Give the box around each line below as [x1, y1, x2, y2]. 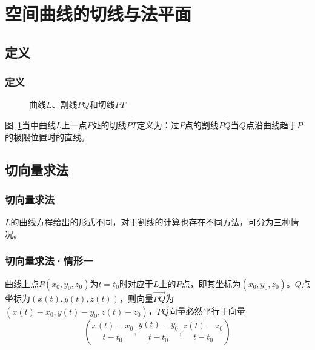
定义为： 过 [136, 118, 179, 131]
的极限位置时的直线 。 [5, 130, 90, 143]
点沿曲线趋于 [245, 118, 297, 131]
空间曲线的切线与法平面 [5, 1, 192, 26]
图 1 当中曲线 [5, 118, 56, 131]
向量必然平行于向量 [168, 305, 245, 317]
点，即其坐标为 [181, 277, 241, 289]
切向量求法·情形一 [5, 253, 93, 268]
